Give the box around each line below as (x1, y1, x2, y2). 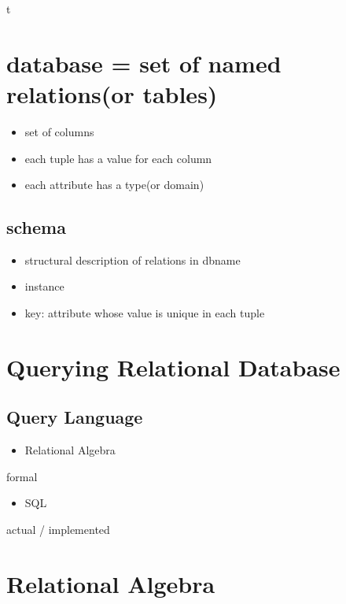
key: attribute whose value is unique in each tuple (24, 305, 265, 321)
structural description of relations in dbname (24, 251, 241, 268)
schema (6, 215, 66, 239)
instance (24, 278, 64, 295)
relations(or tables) (6, 77, 218, 109)
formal (6, 468, 38, 484)
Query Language (6, 405, 143, 429)
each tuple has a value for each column (24, 150, 212, 166)
